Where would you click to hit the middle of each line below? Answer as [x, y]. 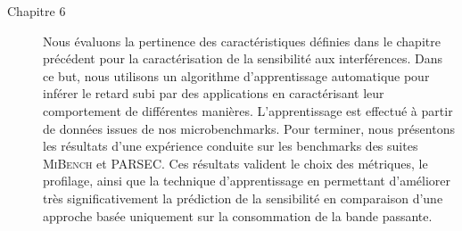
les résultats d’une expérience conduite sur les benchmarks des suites [231, 146]
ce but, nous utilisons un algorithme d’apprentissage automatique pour [236, 75]
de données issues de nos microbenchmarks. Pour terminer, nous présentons [249, 128]
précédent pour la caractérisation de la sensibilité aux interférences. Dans [243, 58]
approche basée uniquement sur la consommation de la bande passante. [238, 215]
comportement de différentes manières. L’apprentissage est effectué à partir [248, 110]
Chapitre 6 [37, 11]
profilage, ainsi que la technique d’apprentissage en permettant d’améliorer [247, 181]
